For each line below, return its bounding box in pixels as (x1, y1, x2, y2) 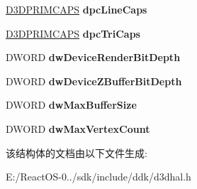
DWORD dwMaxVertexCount (6, 121, 150, 136)
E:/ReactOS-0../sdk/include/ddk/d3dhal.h (6, 169, 191, 184)
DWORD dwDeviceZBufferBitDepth (6, 73, 182, 88)
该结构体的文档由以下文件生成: (6, 145, 147, 160)
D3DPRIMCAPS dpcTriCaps (6, 26, 140, 40)
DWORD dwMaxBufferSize (6, 97, 137, 112)
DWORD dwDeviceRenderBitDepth (6, 50, 181, 65)
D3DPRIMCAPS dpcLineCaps (6, 2, 147, 16)
